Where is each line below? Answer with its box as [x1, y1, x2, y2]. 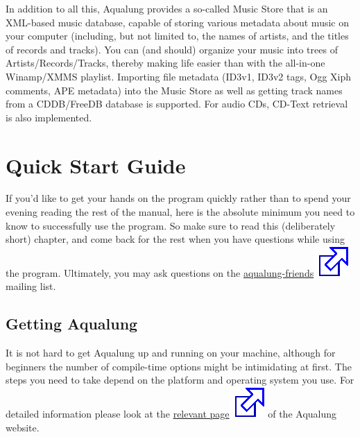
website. [6, 420, 40, 434]
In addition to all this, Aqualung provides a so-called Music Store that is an [6, 1, 328, 15]
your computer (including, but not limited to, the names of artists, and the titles [6, 28, 349, 43]
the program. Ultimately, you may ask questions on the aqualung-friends [6, 265, 314, 280]
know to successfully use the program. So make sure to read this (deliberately [6, 218, 336, 232]
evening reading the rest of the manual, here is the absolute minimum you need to [6, 205, 355, 219]
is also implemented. [6, 110, 92, 124]
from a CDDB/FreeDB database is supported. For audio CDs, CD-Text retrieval [6, 96, 348, 111]
